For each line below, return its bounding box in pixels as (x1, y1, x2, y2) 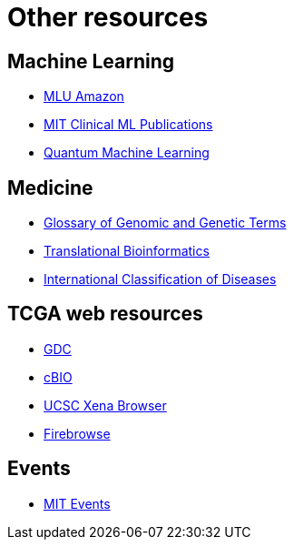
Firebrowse (44, 425, 111, 441)
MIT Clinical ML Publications (44, 116, 213, 133)
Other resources (7, 2, 209, 33)
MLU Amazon (44, 88, 124, 105)
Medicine (7, 176, 93, 199)
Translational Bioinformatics (44, 243, 210, 259)
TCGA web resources (7, 302, 203, 326)
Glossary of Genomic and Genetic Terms (44, 215, 287, 231)
